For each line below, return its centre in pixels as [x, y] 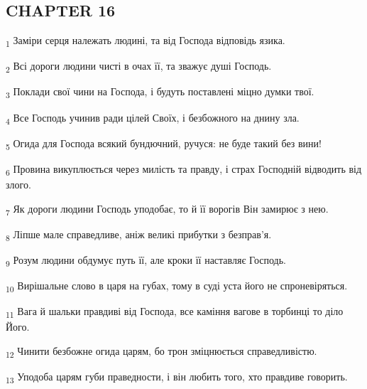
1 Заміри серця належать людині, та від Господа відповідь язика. [146, 41]
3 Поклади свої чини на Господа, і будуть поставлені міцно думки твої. [160, 92]
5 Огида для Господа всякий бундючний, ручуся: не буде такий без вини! [164, 144]
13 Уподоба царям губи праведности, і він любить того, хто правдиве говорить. [177, 377]
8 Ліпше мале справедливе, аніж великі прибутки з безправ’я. [139, 235]
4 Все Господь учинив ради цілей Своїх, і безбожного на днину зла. [153, 118]
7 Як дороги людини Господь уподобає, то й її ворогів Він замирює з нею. [167, 209]
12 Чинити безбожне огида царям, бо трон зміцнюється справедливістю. [161, 351]
